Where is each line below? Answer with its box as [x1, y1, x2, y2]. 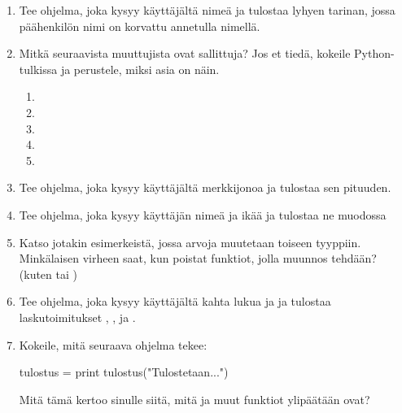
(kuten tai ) [19, 265, 77, 282]
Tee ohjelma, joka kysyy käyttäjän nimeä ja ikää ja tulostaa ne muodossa [19, 206, 387, 223]
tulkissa [19, 60, 58, 77]
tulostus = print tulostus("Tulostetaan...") [19, 363, 229, 380]
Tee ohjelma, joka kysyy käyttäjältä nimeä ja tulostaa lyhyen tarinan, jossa [19, 2, 395, 18]
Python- [354, 45, 395, 62]
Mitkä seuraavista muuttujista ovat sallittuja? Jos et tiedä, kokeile [19, 45, 351, 62]
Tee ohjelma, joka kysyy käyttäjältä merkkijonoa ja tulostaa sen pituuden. [19, 179, 391, 196]
